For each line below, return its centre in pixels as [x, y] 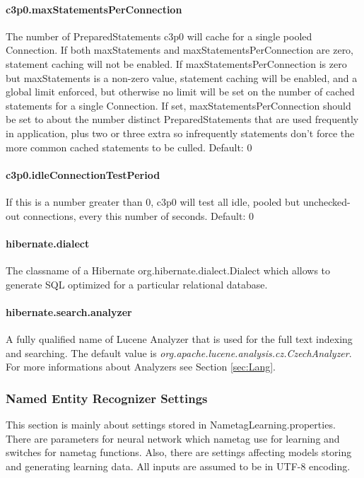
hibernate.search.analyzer [69, 311]
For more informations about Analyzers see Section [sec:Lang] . [141, 367]
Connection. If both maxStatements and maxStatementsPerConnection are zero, [180, 50]
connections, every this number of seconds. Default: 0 [138, 215]
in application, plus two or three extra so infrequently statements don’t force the [180, 133]
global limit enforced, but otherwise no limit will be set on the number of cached [180, 92]
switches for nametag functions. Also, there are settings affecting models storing [179, 452]
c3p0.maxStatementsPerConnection [94, 9]
